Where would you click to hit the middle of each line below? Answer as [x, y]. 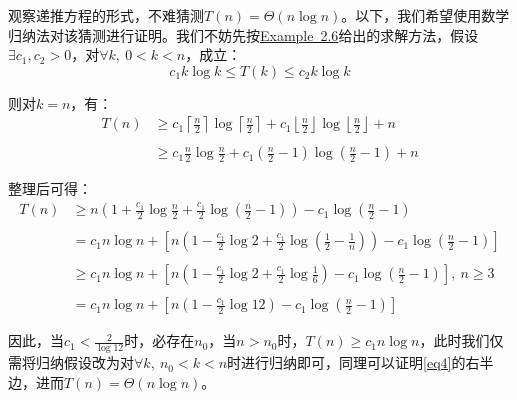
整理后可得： [50, 188]
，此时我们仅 [461, 340]
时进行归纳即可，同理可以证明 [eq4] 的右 [353, 362]
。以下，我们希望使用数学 [425, 15]
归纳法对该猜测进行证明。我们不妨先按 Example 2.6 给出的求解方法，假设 [243, 34]
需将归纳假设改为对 [71, 362]
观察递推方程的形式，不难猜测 [106, 15]
